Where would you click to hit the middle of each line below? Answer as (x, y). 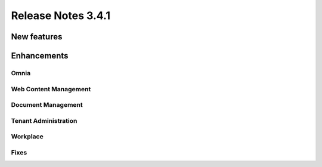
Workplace (27, 137)
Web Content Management (51, 89)
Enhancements (40, 56)
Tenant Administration (44, 120)
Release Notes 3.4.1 (61, 16)
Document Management (47, 105)
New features (37, 37)
